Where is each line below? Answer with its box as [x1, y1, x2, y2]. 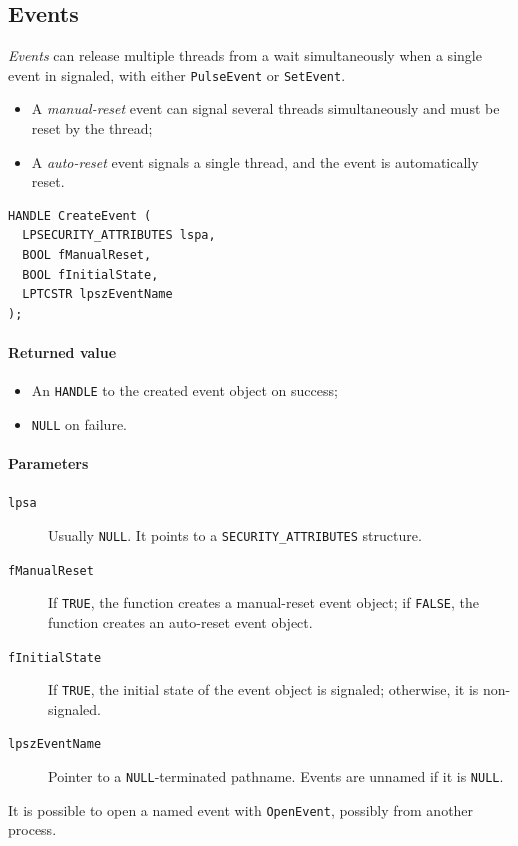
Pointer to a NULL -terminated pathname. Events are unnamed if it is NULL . [48, 766, 504, 787]
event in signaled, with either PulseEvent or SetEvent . [8, 64, 346, 85]
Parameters [8, 453, 89, 474]
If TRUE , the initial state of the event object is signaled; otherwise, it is [48, 679, 479, 700]
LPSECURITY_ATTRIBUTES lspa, [22, 228, 216, 243]
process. [8, 819, 57, 840]
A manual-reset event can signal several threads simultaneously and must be [31, 98, 500, 119]
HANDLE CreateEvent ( [8, 208, 152, 223]
